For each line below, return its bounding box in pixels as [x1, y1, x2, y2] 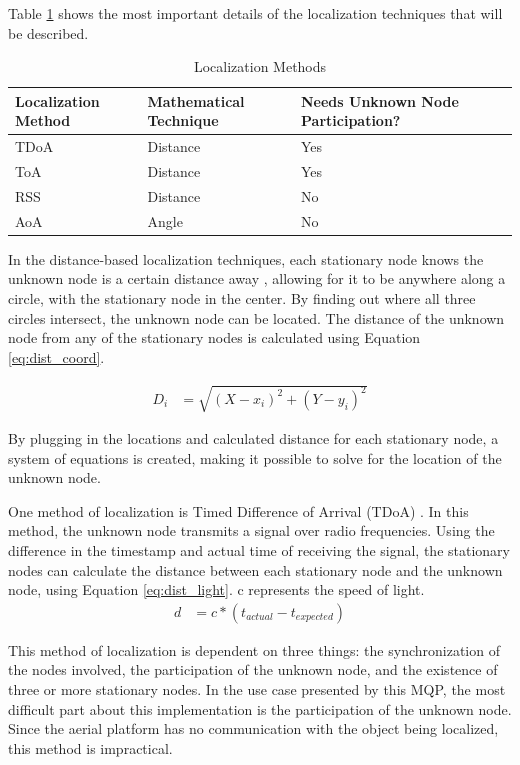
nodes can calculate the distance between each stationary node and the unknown [8, 559, 503, 580]
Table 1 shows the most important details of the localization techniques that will [8, 3, 503, 23]
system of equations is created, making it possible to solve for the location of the [8, 447, 502, 468]
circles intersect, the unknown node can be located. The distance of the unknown [8, 307, 505, 328]
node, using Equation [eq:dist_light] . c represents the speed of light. [8, 579, 425, 600]
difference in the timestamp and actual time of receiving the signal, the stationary [8, 539, 510, 560]
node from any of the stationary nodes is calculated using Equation [8, 327, 421, 348]
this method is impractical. [8, 737, 173, 758]
